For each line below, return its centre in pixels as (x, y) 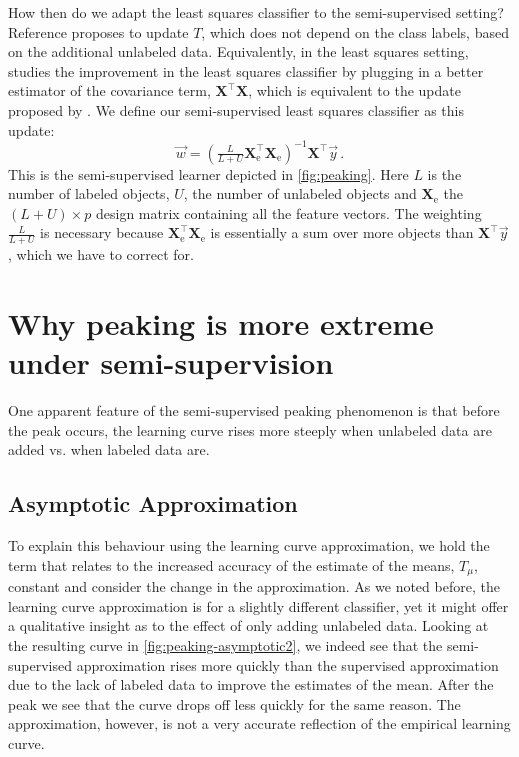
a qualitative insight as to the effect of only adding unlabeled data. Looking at (248, 625)
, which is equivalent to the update (354, 90)
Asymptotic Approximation (153, 503)
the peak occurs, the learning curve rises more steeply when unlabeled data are (250, 429)
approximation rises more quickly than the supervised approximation (287, 664)
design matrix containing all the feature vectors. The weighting (288, 212)
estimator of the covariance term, (109, 90)
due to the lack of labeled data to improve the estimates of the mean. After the (251, 684)
